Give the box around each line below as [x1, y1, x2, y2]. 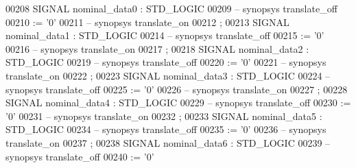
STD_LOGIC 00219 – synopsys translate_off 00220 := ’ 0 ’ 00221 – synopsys [5, 55, 327, 69]
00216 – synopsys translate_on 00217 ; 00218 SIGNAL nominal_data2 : [5, 41, 309, 56]
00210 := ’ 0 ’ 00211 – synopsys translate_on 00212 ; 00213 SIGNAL [5, 14, 289, 29]
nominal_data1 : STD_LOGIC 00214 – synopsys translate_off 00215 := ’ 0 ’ [5, 28, 324, 43]
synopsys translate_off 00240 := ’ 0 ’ [5, 149, 154, 163]
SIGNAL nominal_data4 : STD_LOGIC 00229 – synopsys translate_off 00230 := [5, 95, 351, 110]
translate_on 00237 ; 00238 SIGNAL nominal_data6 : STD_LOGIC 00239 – [5, 135, 331, 149]
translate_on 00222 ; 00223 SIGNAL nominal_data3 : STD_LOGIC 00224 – [5, 68, 331, 82]
